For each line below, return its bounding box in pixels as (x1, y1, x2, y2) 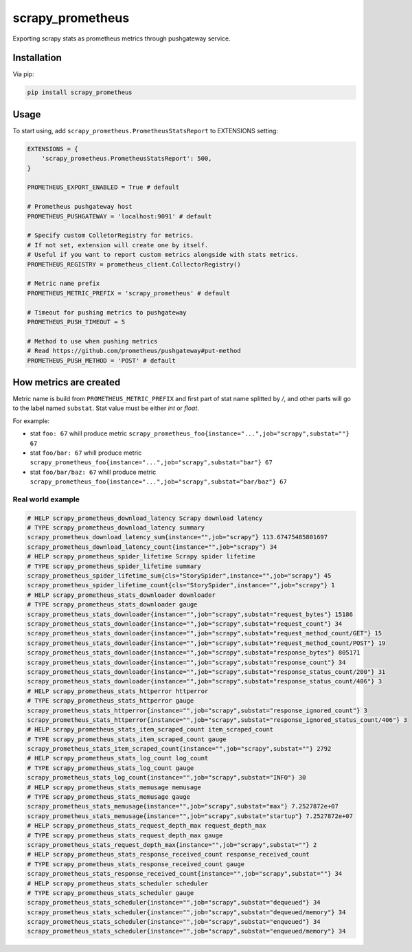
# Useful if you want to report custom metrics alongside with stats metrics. (27, 251, 299, 259)
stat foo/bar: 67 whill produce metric (30, 449, 142, 457)
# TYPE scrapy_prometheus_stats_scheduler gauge (27, 889, 194, 896)
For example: (12, 416, 50, 425)
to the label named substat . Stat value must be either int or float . (12, 404, 199, 412)
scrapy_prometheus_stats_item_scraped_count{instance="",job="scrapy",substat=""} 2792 (27, 745, 332, 753)
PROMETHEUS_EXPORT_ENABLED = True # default (27, 183, 180, 192)
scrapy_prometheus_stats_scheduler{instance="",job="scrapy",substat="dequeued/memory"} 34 (27, 908, 346, 916)
